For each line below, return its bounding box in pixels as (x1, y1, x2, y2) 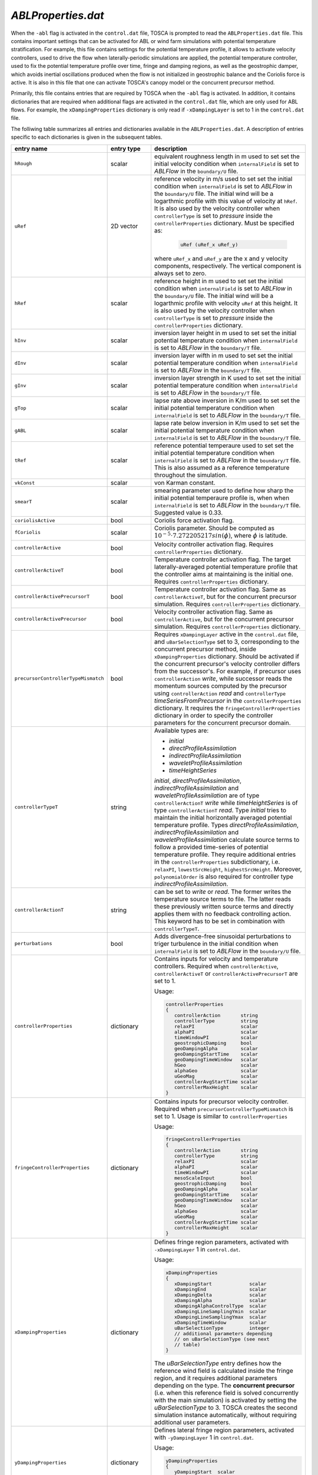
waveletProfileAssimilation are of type (154, 791, 260, 799)
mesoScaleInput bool (174, 1175, 253, 1181)
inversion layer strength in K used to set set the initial (154, 374, 302, 382)
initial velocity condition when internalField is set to (154, 159, 300, 168)
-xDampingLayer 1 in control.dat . (154, 1245, 241, 1254)
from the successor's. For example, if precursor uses (154, 667, 302, 675)
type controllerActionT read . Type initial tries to (154, 806, 287, 814)
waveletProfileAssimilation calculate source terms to (154, 835, 300, 844)
